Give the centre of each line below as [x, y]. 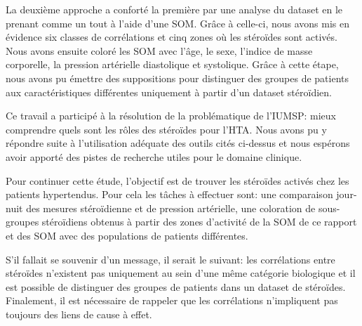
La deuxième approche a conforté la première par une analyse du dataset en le [174, 9]
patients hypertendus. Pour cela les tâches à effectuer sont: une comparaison [169, 194]
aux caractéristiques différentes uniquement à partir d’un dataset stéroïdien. [169, 92]
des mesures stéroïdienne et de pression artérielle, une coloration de [171, 208]
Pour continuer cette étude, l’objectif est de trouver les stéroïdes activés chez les [177, 180]
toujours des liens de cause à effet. [79, 314]
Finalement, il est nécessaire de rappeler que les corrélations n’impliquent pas [172, 300]
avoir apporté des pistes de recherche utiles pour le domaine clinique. [154, 156]
